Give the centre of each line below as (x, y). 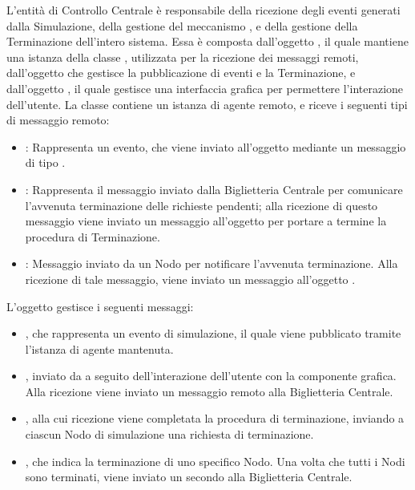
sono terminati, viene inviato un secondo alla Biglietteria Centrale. (189, 477)
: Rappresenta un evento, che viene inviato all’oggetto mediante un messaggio (216, 146)
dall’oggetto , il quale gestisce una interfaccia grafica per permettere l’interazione (205, 88)
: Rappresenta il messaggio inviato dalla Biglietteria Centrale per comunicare (214, 189)
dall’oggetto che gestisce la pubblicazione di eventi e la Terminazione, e (181, 73)
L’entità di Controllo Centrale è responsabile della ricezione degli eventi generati (203, 10)
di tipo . (45, 162)
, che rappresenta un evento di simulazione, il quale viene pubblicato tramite (213, 333)
